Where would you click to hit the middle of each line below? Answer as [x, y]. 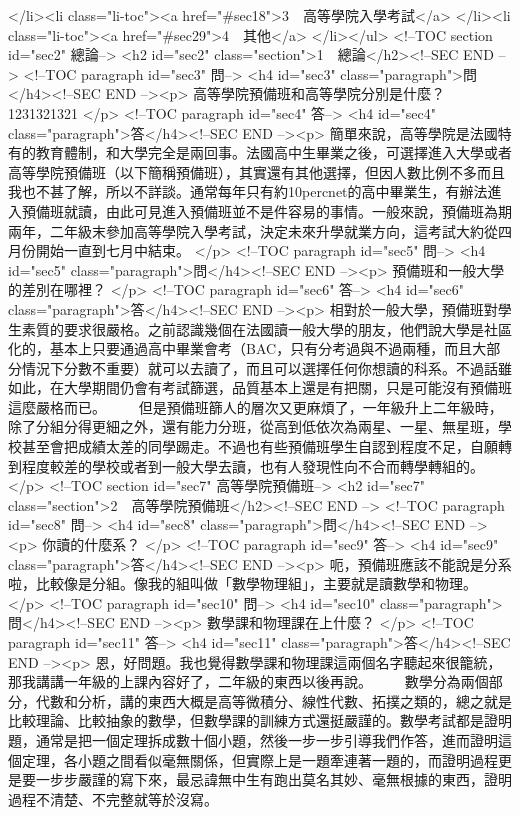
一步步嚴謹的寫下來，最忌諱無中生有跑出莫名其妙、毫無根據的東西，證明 [273, 779]
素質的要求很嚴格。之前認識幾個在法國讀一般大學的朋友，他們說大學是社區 [266, 328]
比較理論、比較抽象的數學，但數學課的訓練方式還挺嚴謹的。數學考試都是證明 [260, 720]
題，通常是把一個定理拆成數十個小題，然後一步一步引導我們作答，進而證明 [253, 739]
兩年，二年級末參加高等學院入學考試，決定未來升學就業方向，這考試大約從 [253, 230]
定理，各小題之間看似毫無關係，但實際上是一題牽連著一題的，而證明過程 [259, 759]
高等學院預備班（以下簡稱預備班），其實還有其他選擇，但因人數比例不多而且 [256, 171]
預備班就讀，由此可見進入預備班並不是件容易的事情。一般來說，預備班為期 [266, 210]
